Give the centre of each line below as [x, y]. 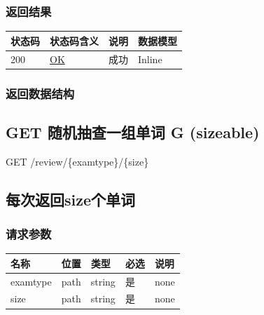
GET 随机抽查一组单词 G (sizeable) [133, 132]
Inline [150, 59]
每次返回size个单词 [71, 199]
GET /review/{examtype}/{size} [77, 161]
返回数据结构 [40, 93]
